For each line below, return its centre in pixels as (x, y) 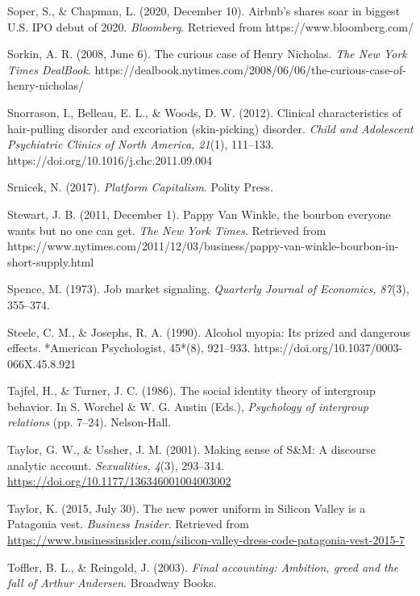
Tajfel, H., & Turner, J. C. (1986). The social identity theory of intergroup (191, 390)
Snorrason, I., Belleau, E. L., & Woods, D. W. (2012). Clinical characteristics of (204, 112)
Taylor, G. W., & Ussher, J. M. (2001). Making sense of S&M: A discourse (192, 449)
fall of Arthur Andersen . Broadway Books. (112, 583)
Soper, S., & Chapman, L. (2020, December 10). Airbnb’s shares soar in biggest (204, 10)
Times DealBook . (49, 69)
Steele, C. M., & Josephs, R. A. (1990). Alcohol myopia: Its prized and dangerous (209, 332)
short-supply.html (51, 261)
